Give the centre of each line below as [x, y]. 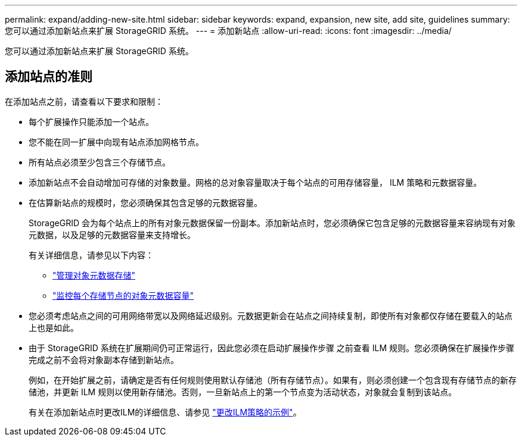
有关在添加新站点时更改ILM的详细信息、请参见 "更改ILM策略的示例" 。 [165, 412]
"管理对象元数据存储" [94, 275]
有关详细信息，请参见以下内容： [91, 255]
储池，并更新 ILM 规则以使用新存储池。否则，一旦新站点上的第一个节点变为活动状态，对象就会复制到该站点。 [243, 392]
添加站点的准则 [49, 77]
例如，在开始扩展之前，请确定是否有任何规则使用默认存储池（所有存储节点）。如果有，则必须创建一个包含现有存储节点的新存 [273, 380]
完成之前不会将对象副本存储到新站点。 [104, 359]
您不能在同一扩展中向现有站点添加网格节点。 [116, 142]
